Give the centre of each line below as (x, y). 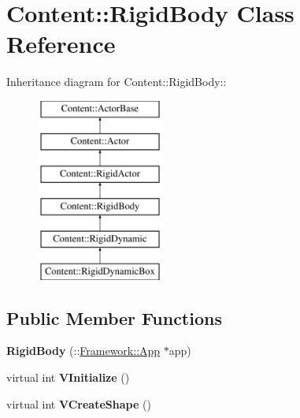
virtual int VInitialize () (68, 377)
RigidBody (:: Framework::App (83, 351)
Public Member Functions (114, 317)
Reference (61, 44)
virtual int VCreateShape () (79, 403)
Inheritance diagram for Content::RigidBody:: (117, 82)
